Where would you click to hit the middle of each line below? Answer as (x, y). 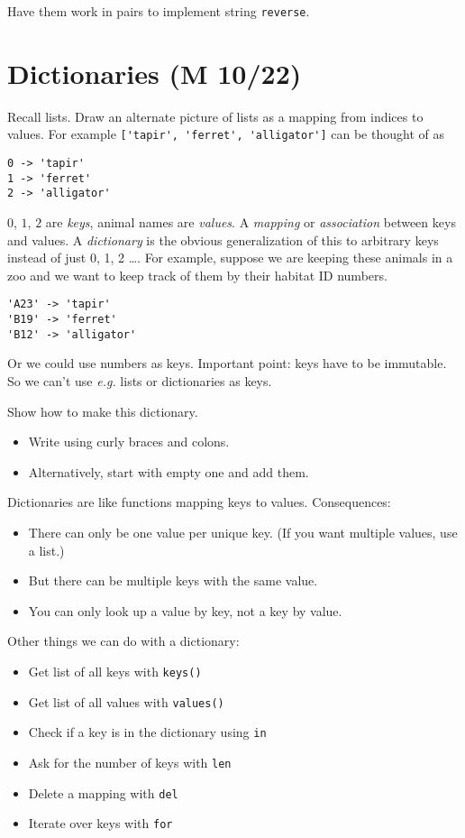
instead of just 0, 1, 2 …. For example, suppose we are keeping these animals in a (230, 258)
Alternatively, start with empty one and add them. (169, 471)
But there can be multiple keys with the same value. (173, 580)
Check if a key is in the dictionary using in (147, 732)
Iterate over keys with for (100, 823)
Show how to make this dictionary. (103, 411)
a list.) (46, 550)
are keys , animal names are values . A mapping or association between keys (251, 222)
